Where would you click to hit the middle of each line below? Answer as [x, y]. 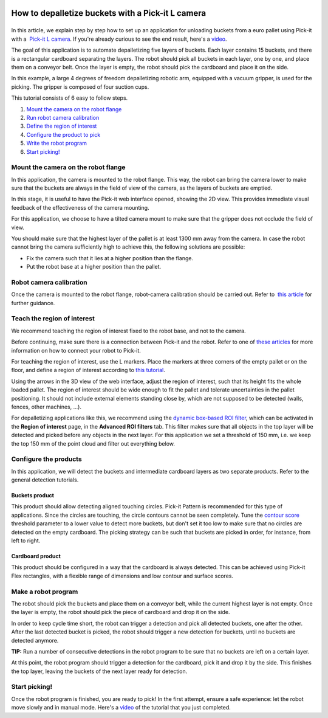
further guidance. [33, 303]
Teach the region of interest [53, 319]
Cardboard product [36, 556]
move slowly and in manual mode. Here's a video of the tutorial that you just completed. [121, 708]
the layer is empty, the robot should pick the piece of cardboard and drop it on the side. [121, 612]
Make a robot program [45, 592]
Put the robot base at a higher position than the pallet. [94, 267]
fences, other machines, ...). [46, 407]
